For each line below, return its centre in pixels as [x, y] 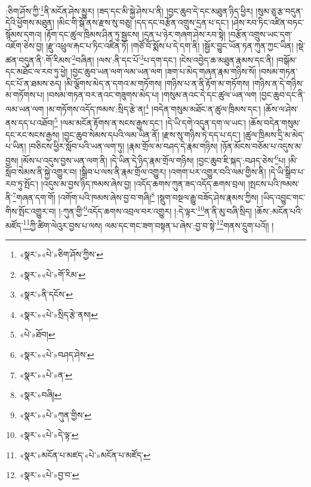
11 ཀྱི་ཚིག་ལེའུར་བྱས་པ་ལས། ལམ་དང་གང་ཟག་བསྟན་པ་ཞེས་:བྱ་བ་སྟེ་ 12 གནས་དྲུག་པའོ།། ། [148, 224]
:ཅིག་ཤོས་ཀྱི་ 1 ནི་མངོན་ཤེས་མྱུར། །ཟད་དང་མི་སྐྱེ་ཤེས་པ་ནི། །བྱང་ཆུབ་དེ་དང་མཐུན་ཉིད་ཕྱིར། [129, 10]
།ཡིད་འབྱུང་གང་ [283, 197]
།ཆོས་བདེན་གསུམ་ [275, 122]
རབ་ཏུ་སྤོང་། [22, 183]
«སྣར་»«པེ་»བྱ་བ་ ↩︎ [49, 475]
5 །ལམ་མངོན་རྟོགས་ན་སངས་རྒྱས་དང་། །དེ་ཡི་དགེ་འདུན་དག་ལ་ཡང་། [150, 122]
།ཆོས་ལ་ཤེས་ [281, 108]
